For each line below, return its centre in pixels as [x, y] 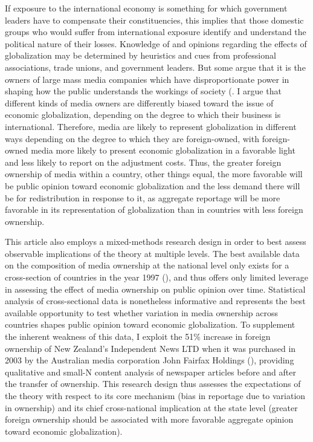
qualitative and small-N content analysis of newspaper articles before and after [150, 372]
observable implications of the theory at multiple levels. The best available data [152, 253]
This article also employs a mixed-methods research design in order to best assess [156, 242]
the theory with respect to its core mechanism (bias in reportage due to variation [155, 395]
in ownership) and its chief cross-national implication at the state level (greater [151, 407]
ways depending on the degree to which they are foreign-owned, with [132, 138]
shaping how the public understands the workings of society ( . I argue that [143, 91]
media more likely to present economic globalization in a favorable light [163, 150]
